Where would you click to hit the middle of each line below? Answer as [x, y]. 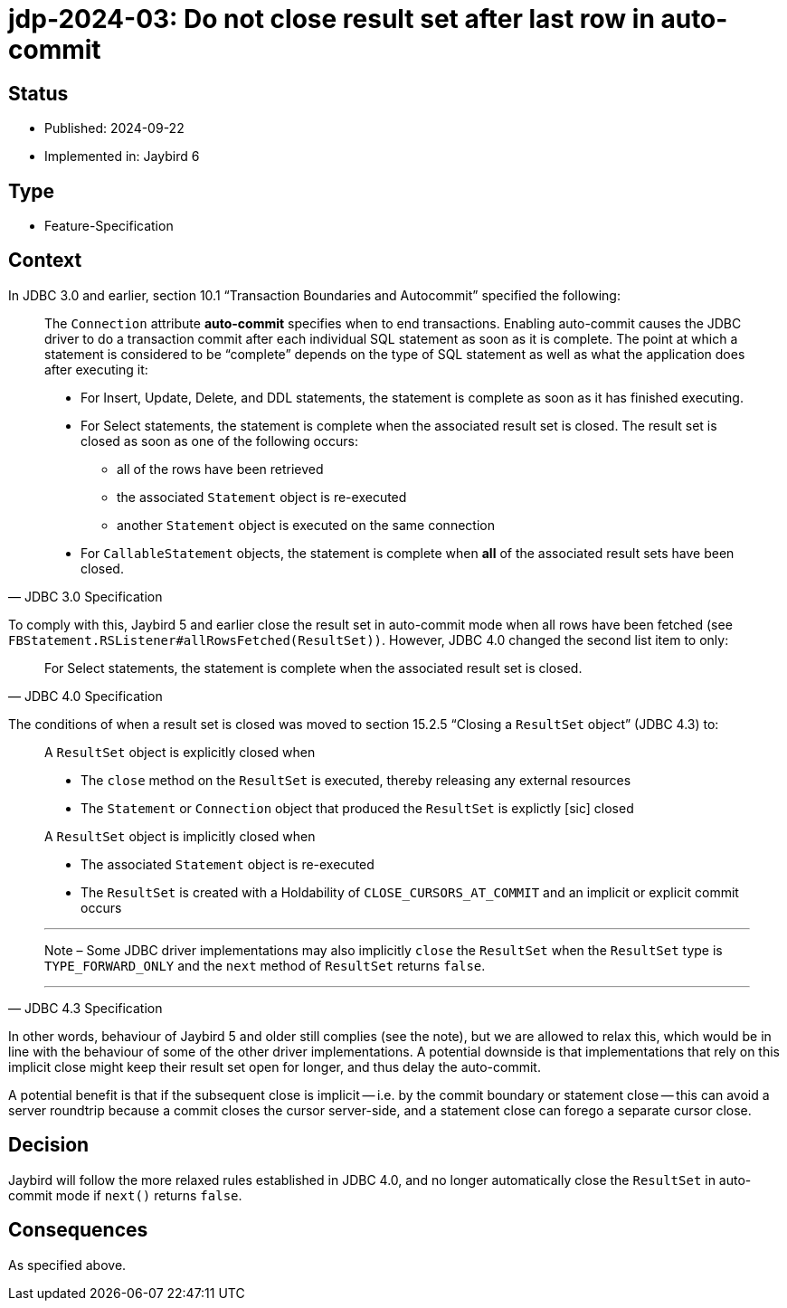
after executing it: [96, 369]
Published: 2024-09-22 [114, 128]
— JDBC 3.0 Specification [85, 596]
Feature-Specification [109, 226]
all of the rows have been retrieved [220, 469]
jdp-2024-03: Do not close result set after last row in [332, 19]
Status [38, 93]
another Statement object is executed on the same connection [306, 525]
